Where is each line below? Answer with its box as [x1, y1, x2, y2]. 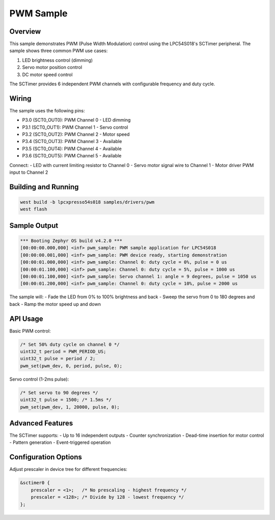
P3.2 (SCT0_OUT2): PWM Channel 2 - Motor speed [22, 131, 130, 137]
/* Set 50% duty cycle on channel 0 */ [20, 341, 120, 347]
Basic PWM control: [9, 327, 51, 334]
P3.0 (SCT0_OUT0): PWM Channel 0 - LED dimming [22, 117, 131, 123]
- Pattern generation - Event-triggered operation [9, 439, 111, 445]
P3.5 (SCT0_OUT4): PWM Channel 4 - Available [22, 146, 122, 152]
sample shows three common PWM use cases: [9, 48, 108, 54]
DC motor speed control [22, 72, 73, 78]
